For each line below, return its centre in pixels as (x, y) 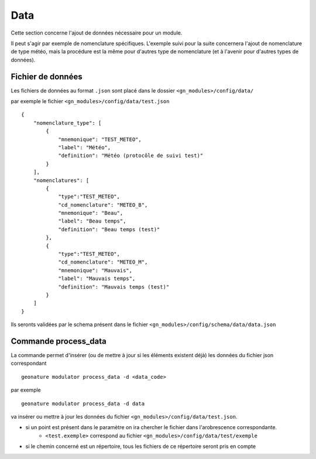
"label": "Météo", (85, 147)
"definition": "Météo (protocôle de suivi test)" (131, 156)
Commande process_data (59, 341)
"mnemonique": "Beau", (91, 213)
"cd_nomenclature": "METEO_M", (103, 262)
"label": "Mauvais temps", (97, 279)
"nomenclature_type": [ (67, 123)
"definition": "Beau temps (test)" (109, 229)
